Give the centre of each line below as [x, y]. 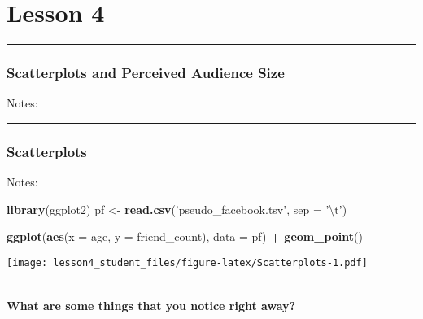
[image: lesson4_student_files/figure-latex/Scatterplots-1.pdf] [187, 262]
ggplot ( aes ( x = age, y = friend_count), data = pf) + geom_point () [185, 236]
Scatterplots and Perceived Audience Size [146, 73]
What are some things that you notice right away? [151, 306]
